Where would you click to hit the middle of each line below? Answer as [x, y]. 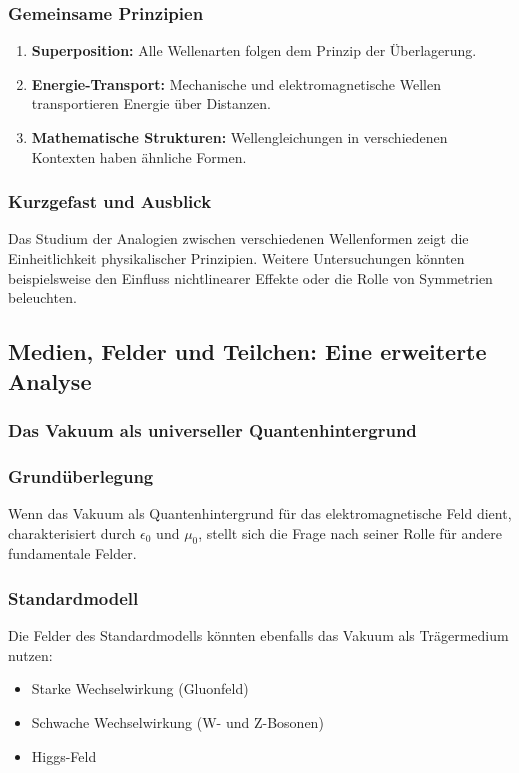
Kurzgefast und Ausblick [110, 201]
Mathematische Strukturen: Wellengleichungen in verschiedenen [239, 137]
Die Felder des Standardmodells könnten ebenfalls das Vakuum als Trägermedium [258, 635]
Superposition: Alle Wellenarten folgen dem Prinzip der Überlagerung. [254, 50]
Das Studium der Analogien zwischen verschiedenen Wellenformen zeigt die [238, 238]
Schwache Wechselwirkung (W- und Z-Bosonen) [177, 722]
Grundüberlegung [81, 475]
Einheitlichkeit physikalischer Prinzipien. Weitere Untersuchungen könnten [236, 258]
